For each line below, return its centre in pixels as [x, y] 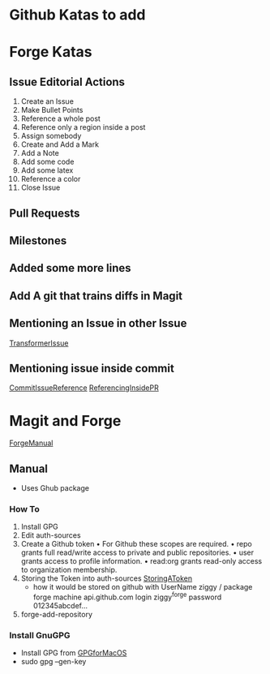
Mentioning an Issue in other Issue [98, 323]
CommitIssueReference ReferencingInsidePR [84, 388]
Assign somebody [51, 136]
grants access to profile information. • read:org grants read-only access [141, 561]
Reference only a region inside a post [83, 127]
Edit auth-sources [51, 535]
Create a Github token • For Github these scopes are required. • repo [136, 544]
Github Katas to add [77, 15]
